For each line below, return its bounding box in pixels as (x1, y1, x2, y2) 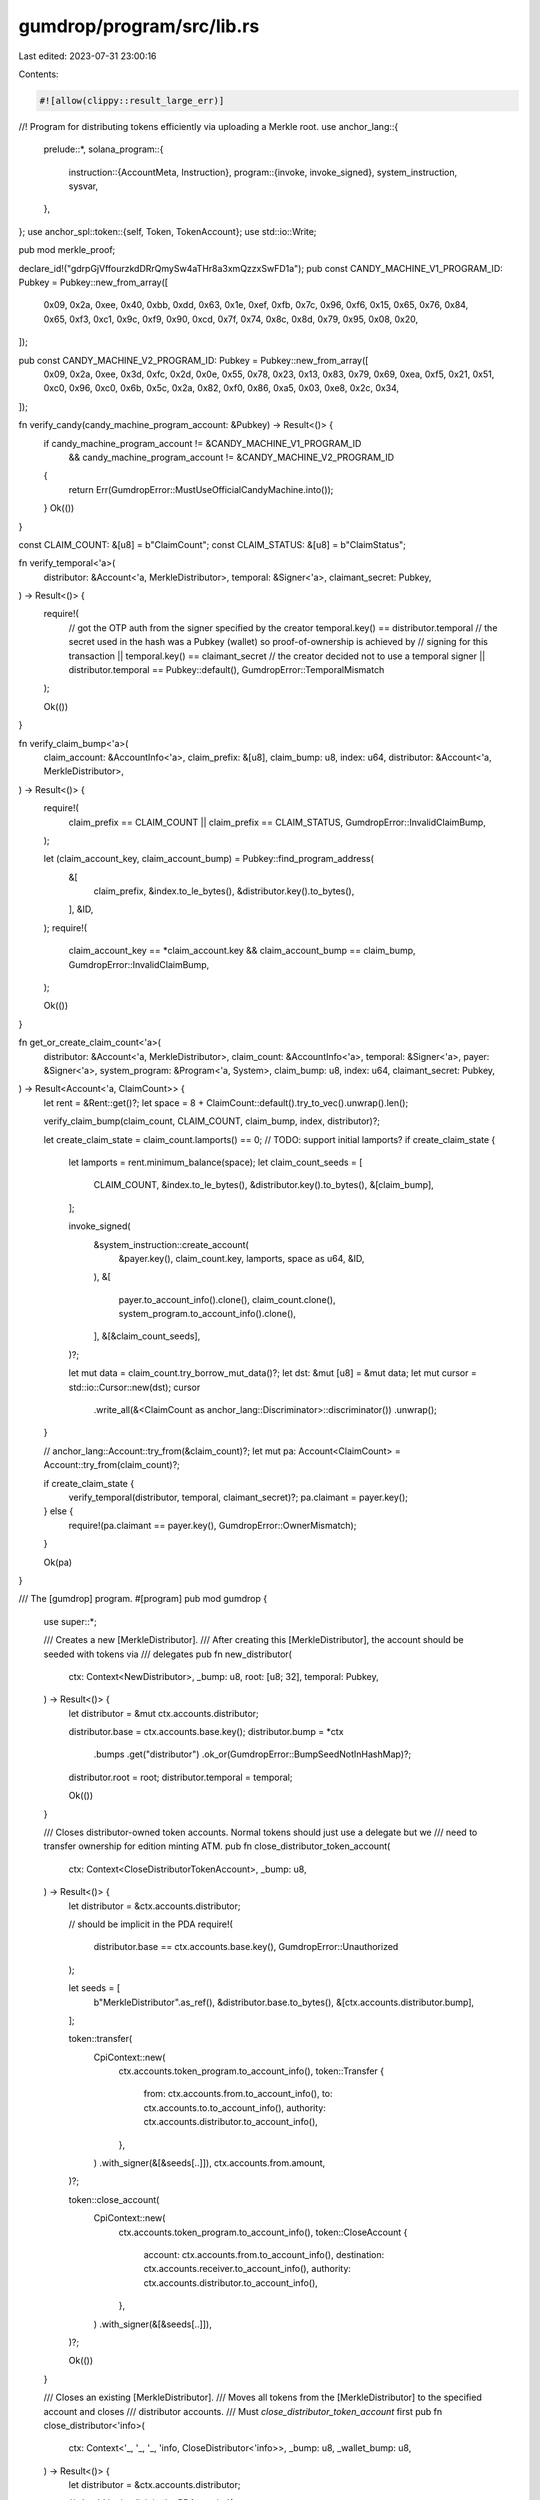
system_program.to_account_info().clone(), (118, 1308, 297, 1320)
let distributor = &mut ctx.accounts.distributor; (68, 1707, 259, 1719)
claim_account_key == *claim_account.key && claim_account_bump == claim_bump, (68, 945, 416, 957)
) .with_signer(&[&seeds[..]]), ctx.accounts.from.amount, (93, 2157, 326, 2169)
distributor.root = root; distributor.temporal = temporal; (68, 1771, 293, 1783)
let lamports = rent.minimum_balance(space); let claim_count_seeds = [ (68, 1156, 363, 1168)
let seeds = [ (68, 1982, 120, 1994)
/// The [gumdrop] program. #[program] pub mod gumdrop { (18, 1593, 268, 1605)
